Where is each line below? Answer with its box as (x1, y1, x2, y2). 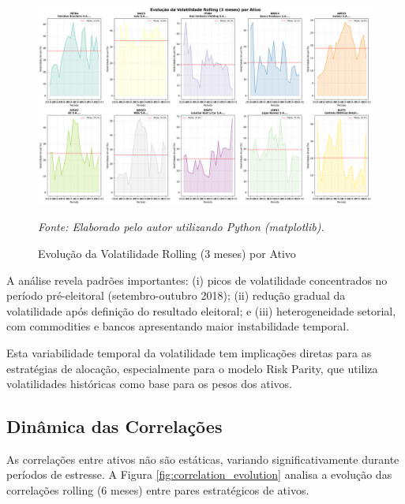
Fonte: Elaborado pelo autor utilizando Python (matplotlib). (38, 218, 324, 235)
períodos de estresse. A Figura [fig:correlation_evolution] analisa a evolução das (6, 466, 392, 483)
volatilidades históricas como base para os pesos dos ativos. (6, 375, 293, 392)
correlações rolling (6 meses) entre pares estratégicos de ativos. (6, 482, 309, 498)
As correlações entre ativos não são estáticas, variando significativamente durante (6, 450, 399, 467)
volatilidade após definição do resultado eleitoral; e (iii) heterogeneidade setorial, (6, 302, 396, 319)
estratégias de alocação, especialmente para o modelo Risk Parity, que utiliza (6, 360, 378, 376)
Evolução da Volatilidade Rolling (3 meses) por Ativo (38, 245, 296, 261)
